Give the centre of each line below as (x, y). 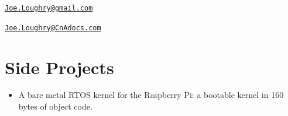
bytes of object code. (55, 106)
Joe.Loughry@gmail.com (49, 8)
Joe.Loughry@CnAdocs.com (53, 28)
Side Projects (59, 67)
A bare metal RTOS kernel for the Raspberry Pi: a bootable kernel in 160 (151, 95)
